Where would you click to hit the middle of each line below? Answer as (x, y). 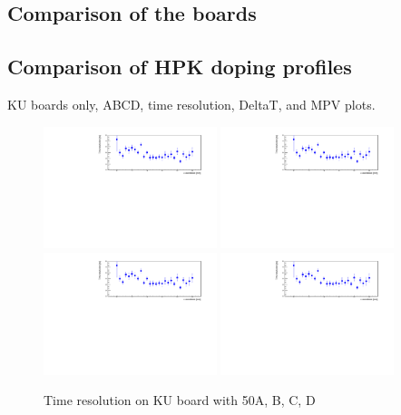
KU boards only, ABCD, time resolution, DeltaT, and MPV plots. (191, 104)
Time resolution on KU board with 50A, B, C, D (180, 400)
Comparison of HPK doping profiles (180, 67)
